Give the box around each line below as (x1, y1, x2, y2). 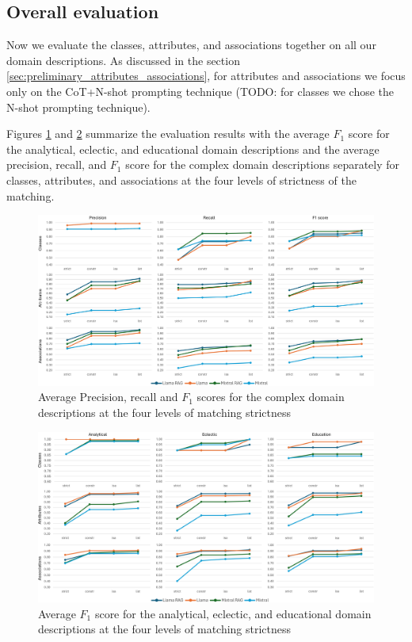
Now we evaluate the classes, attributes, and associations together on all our (6, 36, 376, 53)
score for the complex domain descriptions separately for (125, 156, 400, 173)
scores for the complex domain (196, 388, 345, 405)
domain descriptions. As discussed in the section (6, 52, 240, 68)
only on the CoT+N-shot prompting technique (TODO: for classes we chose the (6, 82, 395, 99)
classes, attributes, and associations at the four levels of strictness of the (6, 171, 357, 188)
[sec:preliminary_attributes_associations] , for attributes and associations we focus (6, 67, 406, 84)
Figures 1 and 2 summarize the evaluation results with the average (6, 125, 330, 142)
